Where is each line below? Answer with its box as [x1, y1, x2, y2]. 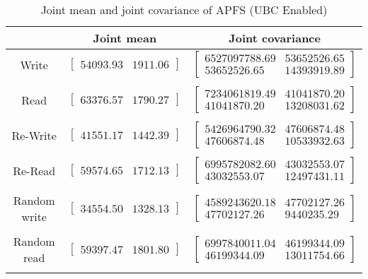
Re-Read [13, 162, 56, 179]
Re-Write [11, 126, 57, 143]
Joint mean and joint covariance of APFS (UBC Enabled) [40, 1, 328, 18]
